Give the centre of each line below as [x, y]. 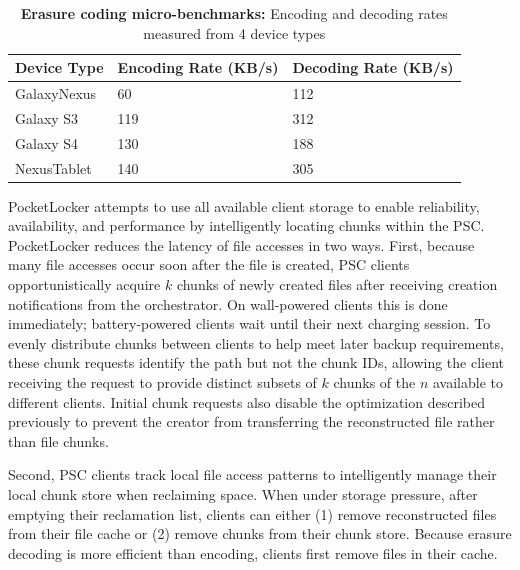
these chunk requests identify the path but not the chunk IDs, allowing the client [256, 362]
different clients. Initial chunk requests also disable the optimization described [246, 401]
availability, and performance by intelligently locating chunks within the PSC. [246, 225]
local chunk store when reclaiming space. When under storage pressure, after [243, 493]
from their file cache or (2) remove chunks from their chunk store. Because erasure [260, 533]
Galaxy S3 [47, 117]
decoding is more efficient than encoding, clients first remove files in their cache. [253, 552]
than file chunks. [58, 440]
